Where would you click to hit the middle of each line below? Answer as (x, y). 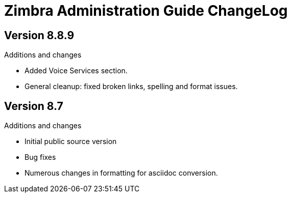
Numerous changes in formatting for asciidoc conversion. (121, 173)
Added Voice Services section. (76, 71)
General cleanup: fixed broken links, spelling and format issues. (131, 87)
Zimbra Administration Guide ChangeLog (146, 11)
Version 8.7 (34, 106)
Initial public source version (71, 142)
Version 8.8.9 (39, 35)
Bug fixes (40, 157)
